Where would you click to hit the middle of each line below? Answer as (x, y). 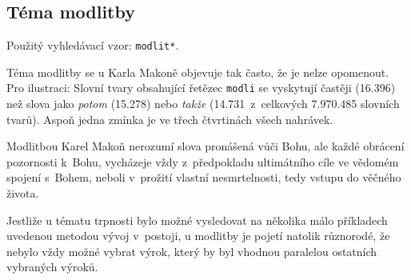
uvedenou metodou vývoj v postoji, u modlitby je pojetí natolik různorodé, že (198, 236)
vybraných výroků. (52, 267)
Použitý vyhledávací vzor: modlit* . (93, 45)
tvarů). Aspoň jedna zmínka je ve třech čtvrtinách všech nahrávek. (170, 119)
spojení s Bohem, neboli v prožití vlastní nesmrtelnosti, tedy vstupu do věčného (204, 177)
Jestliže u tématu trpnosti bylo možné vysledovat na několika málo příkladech (197, 220)
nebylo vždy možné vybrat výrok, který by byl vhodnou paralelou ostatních (192, 251)
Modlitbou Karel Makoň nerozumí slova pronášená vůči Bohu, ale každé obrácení (205, 146)
